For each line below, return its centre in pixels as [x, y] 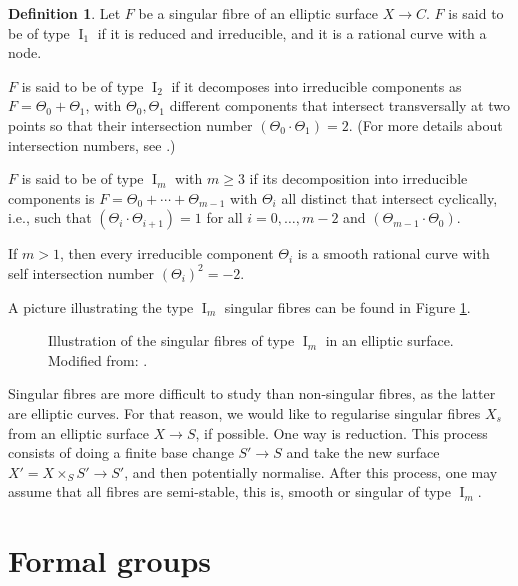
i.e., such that [50, 217]
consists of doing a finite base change [121, 452]
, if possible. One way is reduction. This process [341, 432]
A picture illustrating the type [101, 306]
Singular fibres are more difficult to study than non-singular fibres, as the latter [252, 393]
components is [51, 197]
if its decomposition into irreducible [358, 178]
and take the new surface [363, 452]
